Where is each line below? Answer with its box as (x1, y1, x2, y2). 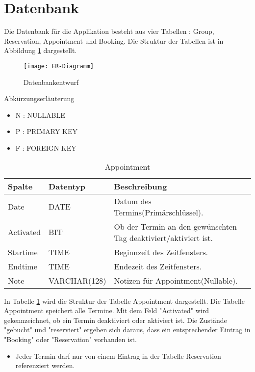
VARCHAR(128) (49, 274, 106, 286)
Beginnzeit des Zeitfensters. (114, 246, 208, 258)
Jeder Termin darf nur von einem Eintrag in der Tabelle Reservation (15, 350, 221, 361)
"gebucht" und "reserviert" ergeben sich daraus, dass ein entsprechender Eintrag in (4, 324, 251, 335)
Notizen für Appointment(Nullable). (114, 274, 238, 286)
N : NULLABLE (15, 109, 65, 120)
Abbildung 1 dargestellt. (4, 45, 77, 55)
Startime (8, 246, 38, 258)
